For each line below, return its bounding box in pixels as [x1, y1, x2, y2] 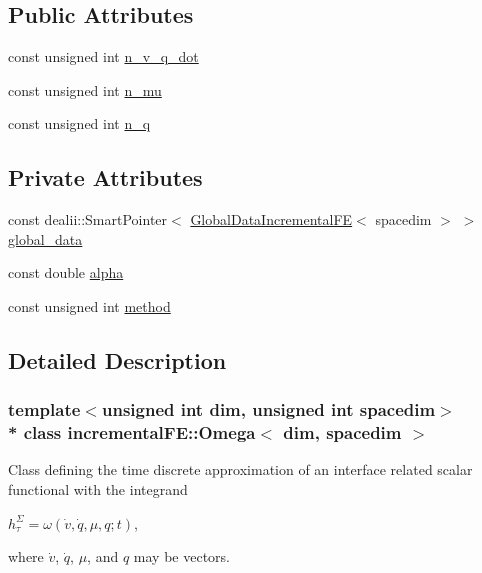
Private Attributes [8, 162, 203, 193]
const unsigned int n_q [8, 113, 151, 134]
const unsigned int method [8, 295, 171, 316]
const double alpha [8, 262, 124, 283]
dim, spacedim [283, 420, 402, 445]
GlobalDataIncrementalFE [190, 209, 353, 230]
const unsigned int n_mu [8, 79, 162, 100]
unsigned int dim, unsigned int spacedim [101, 397, 436, 422]
